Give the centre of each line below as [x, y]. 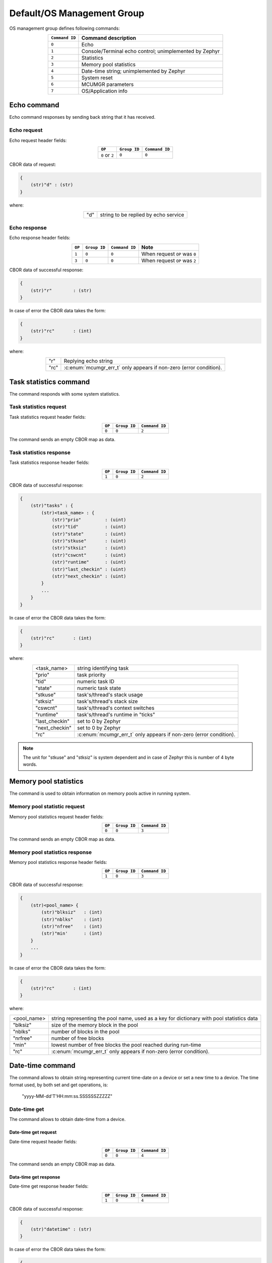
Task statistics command [50, 382]
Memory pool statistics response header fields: [58, 862]
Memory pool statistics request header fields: [56, 816]
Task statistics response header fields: [49, 463]
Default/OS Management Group [77, 13]
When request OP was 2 [169, 261]
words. [30, 764]
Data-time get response [35, 1177]
